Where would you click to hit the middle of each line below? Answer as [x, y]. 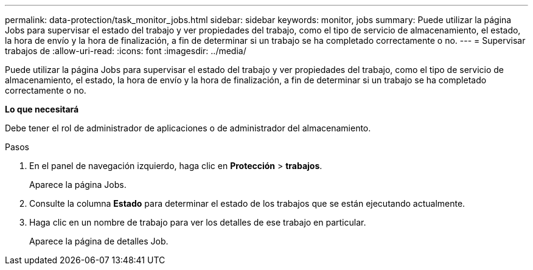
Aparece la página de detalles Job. [99, 241]
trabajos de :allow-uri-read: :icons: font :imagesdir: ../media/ [126, 51]
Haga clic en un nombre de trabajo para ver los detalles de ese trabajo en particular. [198, 222]
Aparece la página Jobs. [78, 185]
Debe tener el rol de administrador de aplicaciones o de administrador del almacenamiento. [188, 128]
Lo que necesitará [42, 109]
